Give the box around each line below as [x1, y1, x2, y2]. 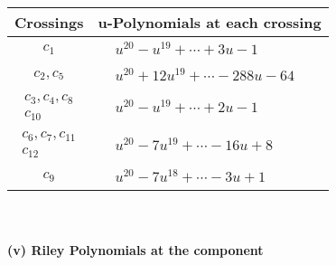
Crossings [14, 12, 84, 33]
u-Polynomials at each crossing [98, 12, 322, 33]
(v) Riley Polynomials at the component [7, 240, 264, 259]
